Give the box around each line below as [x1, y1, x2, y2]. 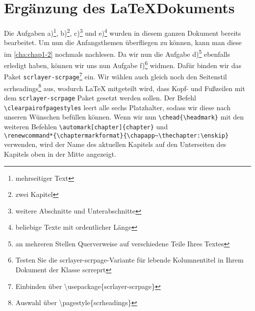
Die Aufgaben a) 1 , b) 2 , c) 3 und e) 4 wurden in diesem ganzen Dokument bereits [4, 26, 241, 38]
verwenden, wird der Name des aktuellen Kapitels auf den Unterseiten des [4, 139, 227, 149]
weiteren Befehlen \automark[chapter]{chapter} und [4, 121, 168, 131]
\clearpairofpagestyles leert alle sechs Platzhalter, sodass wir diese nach [4, 102, 230, 112]
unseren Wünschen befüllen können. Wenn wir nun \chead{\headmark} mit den [4, 112, 244, 122]
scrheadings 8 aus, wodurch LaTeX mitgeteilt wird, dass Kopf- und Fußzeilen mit [4, 81, 245, 93]
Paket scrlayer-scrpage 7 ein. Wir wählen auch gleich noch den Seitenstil [4, 70, 227, 82]
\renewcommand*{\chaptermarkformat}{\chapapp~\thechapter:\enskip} [4, 132, 229, 139]
